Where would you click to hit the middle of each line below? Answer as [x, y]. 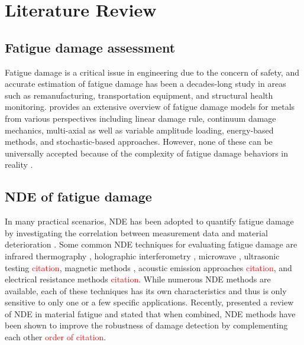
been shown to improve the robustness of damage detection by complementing [146, 325]
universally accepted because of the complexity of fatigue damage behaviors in [147, 153]
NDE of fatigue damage [78, 196]
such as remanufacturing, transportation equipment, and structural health [139, 95]
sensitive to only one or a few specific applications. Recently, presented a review [149, 302]
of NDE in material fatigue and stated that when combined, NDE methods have [150, 313]
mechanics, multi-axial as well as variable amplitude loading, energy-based [139, 130]
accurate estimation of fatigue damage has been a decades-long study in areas [145, 84]
